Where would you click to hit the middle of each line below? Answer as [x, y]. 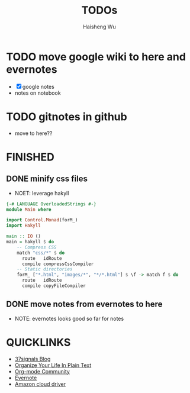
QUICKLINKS [38, 342]
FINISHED [30, 157]
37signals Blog [33, 359]
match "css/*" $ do [41, 253]
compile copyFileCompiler [54, 286]
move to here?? [33, 133]
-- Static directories [45, 269]
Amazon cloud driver [40, 384]
